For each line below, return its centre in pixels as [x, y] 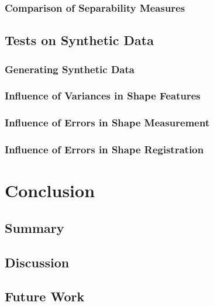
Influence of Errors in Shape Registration [104, 149]
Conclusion [50, 190]
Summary [34, 227]
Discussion [37, 262]
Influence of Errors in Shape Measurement [107, 123]
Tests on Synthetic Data [79, 40]
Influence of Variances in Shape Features [103, 96]
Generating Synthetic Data [70, 69]
